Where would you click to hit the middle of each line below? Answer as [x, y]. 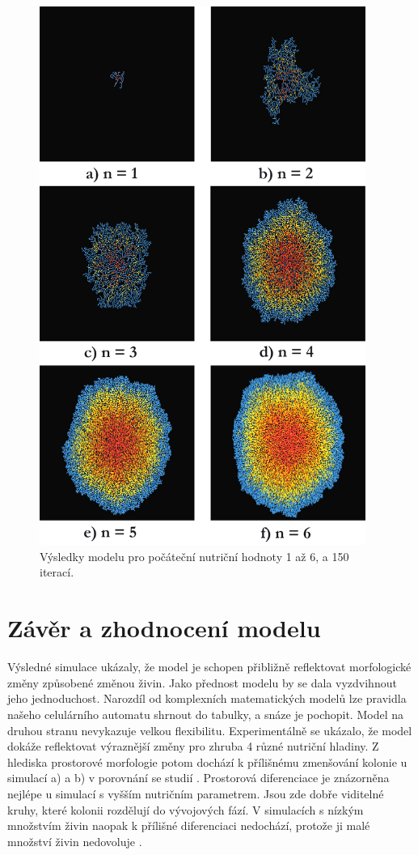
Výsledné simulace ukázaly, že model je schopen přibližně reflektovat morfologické [209, 667]
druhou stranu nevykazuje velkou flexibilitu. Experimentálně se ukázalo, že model [210, 730]
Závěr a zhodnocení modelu [164, 628]
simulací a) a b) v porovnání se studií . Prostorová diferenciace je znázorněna [198, 778]
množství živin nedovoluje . [75, 841]
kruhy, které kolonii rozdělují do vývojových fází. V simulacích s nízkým [186, 809]
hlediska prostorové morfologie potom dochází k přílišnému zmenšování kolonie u [207, 761]
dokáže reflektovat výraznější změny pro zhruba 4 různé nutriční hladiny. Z [193, 746]
